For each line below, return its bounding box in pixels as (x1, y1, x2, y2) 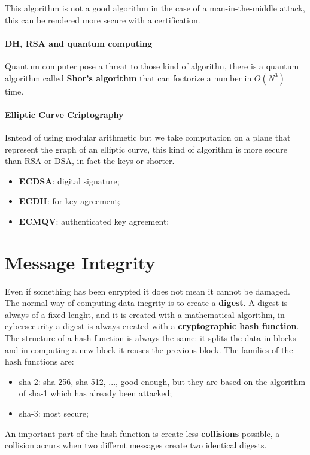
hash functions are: (5, 355, 74, 368)
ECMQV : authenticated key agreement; (19, 214, 169, 227)
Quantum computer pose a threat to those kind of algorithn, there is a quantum (5, 59, 299, 72)
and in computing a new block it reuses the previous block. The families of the (5, 343, 293, 356)
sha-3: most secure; (19, 407, 89, 419)
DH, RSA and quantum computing (5, 37, 153, 49)
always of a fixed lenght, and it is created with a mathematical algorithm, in (5, 308, 285, 320)
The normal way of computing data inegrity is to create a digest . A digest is (5, 296, 288, 309)
